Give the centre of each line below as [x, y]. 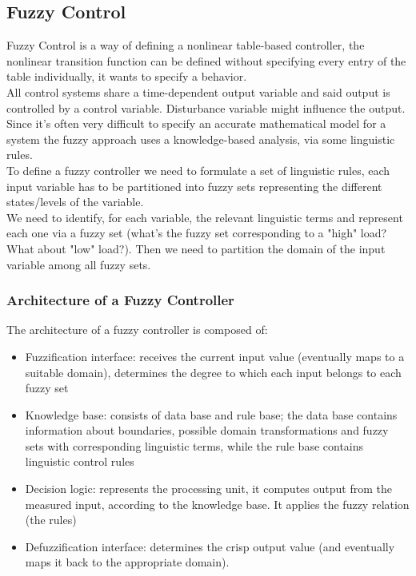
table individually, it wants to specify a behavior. [127, 76]
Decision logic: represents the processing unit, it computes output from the [208, 489]
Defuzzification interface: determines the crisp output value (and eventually [210, 546]
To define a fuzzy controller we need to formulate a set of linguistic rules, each [198, 170]
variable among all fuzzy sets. [79, 264]
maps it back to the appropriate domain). [127, 562]
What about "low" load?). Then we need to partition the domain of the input [196, 248]
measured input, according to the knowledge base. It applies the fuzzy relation [217, 504]
